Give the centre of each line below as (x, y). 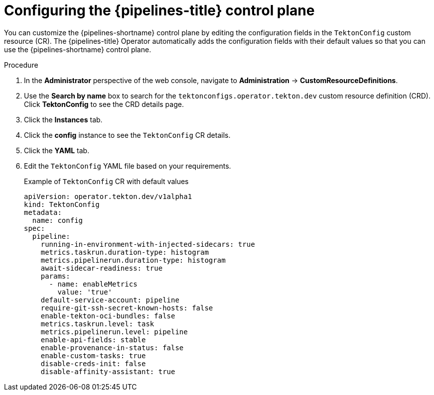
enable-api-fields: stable (93, 340)
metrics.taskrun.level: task (97, 324)
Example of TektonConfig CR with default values (106, 181)
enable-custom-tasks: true (93, 355)
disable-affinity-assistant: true (108, 371)
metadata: (43, 212)
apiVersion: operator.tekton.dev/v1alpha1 (108, 196)
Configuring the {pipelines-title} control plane (159, 10)
